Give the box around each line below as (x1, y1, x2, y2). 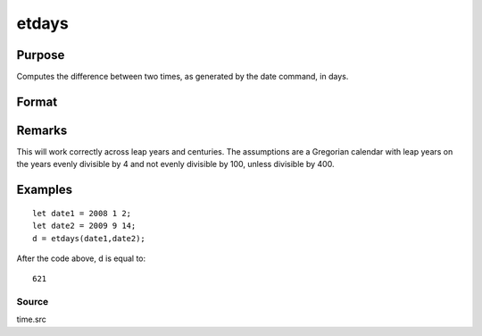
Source (16, 296, 49, 308)
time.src (16, 314, 46, 325)
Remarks (16, 122, 68, 138)
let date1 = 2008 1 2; (32, 208, 132, 218)
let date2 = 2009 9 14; (32, 221, 137, 231)
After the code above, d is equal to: (16, 253, 146, 264)
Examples (16, 182, 73, 197)
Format (16, 94, 58, 109)
